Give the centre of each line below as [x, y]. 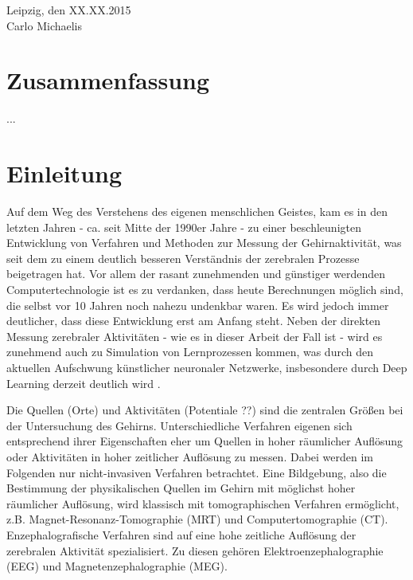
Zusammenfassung [108, 80]
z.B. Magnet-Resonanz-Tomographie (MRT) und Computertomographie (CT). [197, 519]
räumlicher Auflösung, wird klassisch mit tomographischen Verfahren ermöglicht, [203, 503]
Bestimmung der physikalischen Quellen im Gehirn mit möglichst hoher [181, 488]
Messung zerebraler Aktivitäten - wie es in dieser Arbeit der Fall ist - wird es [195, 336]
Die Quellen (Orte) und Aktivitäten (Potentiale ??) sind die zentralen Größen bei [205, 410]
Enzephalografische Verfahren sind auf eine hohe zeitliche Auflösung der [181, 534]
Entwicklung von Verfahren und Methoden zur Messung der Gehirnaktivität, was [204, 243]
